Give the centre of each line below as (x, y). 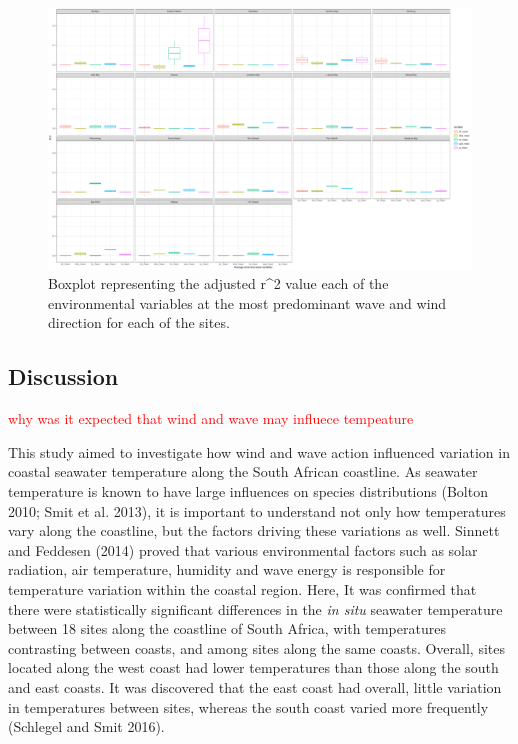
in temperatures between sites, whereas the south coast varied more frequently (248, 706)
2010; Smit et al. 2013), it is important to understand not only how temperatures (257, 510)
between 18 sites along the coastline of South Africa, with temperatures (227, 628)
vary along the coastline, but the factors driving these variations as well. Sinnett (254, 530)
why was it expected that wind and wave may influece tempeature (211, 418)
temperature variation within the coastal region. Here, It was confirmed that (242, 589)
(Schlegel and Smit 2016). (86, 726)
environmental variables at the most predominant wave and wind (247, 302)
